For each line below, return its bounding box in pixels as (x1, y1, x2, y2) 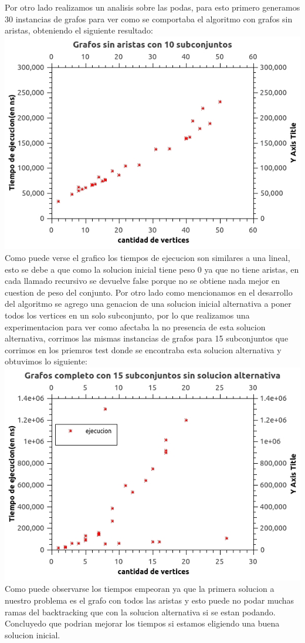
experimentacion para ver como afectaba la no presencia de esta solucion (5, 320, 266, 333)
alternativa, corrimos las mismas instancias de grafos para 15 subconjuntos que (5, 332, 289, 344)
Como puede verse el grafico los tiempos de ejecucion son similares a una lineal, (5, 252, 290, 264)
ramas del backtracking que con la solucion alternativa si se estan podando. (5, 605, 276, 618)
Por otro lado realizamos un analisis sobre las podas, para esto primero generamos (5, 1, 300, 13)
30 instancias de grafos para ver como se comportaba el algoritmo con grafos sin (5, 12, 293, 25)
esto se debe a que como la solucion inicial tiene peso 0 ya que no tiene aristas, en (5, 263, 299, 275)
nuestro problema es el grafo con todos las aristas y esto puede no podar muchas (5, 594, 294, 606)
